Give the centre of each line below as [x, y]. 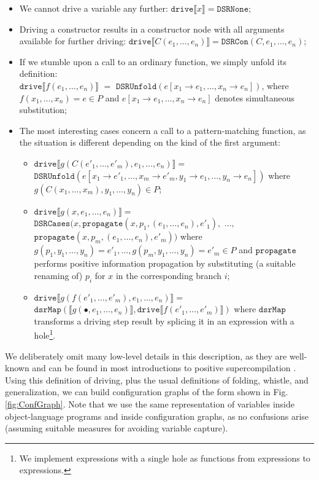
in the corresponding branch [168, 275]
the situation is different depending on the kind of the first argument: [150, 142]
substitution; [43, 110]
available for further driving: [73, 41]
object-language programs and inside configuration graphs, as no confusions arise [157, 416]
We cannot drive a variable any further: [94, 8]
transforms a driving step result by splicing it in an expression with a [164, 321]
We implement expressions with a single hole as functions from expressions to [165, 458]
